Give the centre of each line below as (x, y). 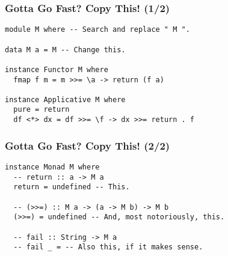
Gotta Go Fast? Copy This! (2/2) (88, 145)
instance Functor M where (57, 69)
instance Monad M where (52, 167)
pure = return (42, 110)
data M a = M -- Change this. (65, 50)
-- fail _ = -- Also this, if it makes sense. (108, 247)
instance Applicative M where (65, 99)
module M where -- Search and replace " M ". (97, 30)
